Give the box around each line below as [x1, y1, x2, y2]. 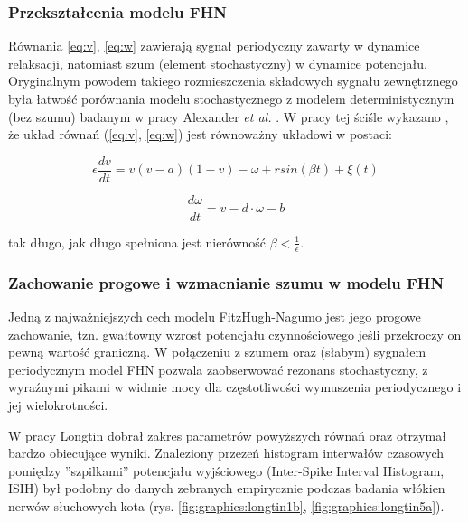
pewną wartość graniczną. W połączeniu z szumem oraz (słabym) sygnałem [8, 342, 426, 361]
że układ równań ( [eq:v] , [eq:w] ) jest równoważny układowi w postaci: [8, 125, 393, 144]
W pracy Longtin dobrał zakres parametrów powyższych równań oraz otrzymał [8, 425, 446, 444]
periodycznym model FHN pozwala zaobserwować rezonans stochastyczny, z [8, 359, 428, 378]
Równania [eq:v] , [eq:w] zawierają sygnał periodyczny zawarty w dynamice [8, 36, 420, 55]
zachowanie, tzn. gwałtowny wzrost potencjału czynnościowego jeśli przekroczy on [8, 324, 462, 343]
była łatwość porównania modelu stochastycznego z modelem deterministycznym [8, 89, 454, 107]
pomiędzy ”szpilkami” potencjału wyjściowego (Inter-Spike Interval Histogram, [8, 461, 445, 480]
